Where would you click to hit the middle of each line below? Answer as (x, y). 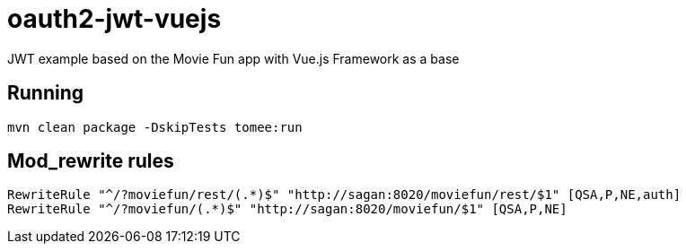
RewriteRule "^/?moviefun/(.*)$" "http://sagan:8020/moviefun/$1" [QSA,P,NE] (287, 209)
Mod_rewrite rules (91, 161)
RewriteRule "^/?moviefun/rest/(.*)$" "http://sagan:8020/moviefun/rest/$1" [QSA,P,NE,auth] (344, 195)
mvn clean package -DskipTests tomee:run (155, 127)
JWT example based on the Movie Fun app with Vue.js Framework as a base (233, 58)
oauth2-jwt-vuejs (114, 19)
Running (46, 93)
